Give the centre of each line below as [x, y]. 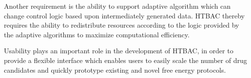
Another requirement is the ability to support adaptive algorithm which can [117, 6]
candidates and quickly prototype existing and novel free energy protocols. [115, 70]
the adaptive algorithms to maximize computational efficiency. [97, 34]
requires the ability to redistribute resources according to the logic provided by [122, 25]
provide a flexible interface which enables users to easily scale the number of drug [125, 60]
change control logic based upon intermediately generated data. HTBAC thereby [124, 15]
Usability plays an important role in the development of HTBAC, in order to [119, 51]
